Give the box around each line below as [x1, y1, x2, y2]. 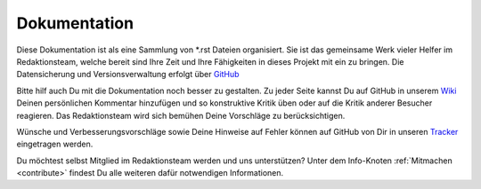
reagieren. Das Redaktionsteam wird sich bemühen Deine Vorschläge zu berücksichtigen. [16, 110, 346, 121]
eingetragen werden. [16, 138, 94, 150]
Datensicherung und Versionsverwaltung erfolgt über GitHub [16, 69, 240, 80]
